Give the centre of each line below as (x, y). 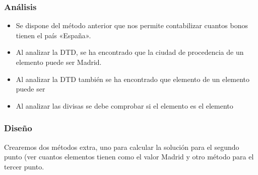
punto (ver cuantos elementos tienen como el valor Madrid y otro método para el (129, 157)
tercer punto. (24, 166)
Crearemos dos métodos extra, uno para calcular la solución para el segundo (122, 147)
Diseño (18, 128)
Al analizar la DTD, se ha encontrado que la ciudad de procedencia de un (130, 52)
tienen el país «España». (53, 35)
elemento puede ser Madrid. (59, 62)
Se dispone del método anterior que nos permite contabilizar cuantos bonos (132, 25)
